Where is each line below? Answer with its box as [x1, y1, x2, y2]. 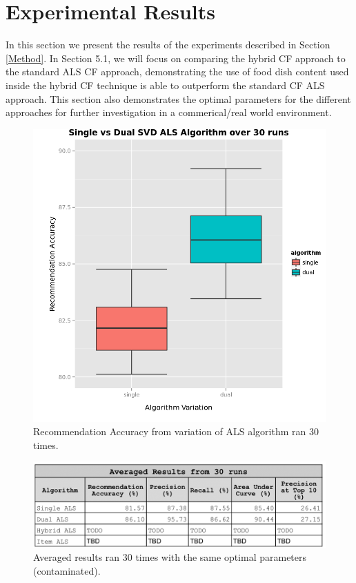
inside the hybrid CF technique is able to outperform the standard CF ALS [6, 77, 325, 92]
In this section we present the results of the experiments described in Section [6, 37, 330, 52]
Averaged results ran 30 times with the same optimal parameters [33, 550, 307, 564]
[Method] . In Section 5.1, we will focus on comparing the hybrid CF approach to [6, 50, 346, 65]
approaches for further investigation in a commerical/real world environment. [6, 105, 332, 120]
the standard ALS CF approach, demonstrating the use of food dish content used [6, 64, 349, 79]
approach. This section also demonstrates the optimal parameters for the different [6, 91, 351, 106]
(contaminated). [33, 563, 101, 577]
